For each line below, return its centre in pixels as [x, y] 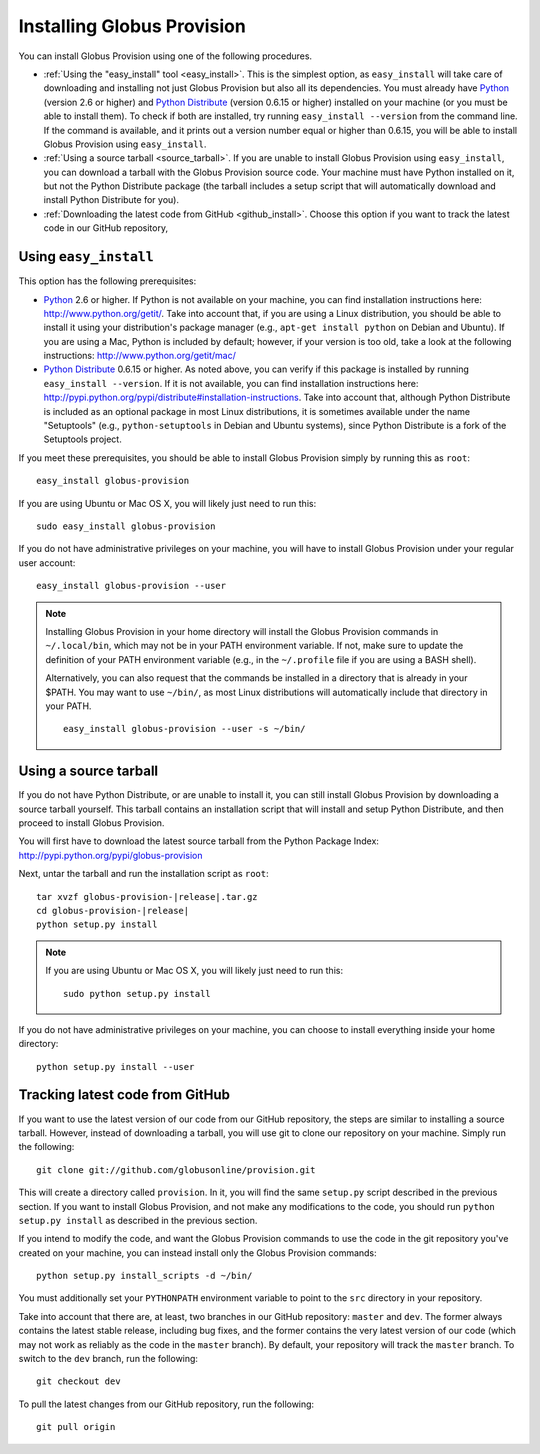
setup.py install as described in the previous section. [138, 1220]
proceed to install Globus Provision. [91, 822]
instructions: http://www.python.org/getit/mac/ [140, 356]
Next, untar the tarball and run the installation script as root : [143, 874]
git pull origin [76, 1427]
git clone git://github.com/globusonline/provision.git [176, 1169]
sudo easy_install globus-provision [126, 526]
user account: [47, 562]
